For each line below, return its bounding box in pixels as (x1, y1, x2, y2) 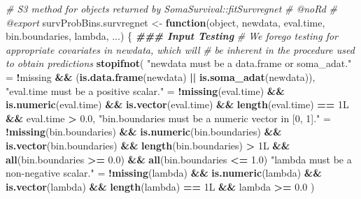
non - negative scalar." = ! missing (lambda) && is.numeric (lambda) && (6, 165, 322, 180)
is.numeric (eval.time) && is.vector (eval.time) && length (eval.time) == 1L (6, 97, 349, 112)
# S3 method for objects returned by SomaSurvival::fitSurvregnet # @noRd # (6, 1, 338, 15)
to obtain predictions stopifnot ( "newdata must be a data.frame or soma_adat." (6, 56, 352, 71)
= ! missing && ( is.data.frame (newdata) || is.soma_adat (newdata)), (6, 69, 316, 84)
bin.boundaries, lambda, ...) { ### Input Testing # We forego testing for (6, 29, 338, 43)
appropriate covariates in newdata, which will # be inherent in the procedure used (6, 42, 355, 57)
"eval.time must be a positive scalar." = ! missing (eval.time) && (6, 83, 285, 98)
